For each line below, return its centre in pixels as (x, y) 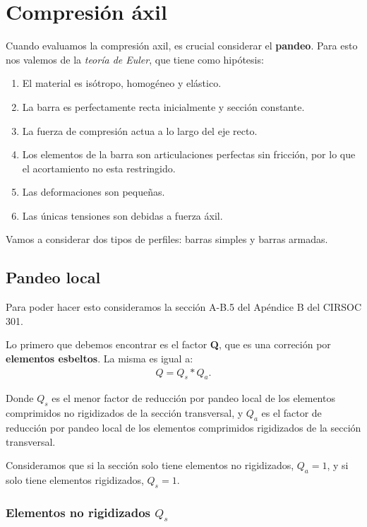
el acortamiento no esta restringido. (99, 168)
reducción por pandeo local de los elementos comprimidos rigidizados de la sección (183, 428)
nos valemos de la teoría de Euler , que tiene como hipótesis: (135, 59)
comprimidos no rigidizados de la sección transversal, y (125, 413)
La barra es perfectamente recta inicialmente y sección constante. (163, 106)
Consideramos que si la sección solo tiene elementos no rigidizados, (150, 465)
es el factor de (291, 413)
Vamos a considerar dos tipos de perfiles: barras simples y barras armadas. (167, 239)
